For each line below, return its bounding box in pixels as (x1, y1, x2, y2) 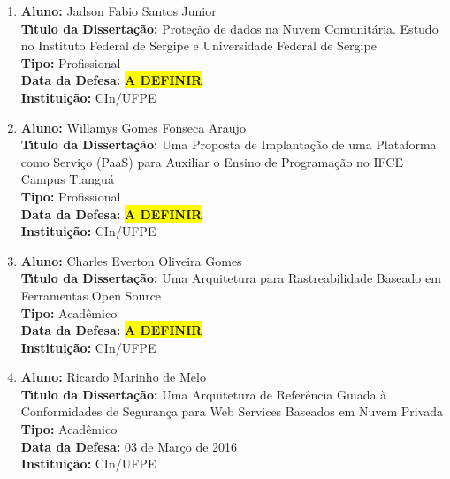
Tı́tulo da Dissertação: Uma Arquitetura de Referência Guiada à (20, 384, 387, 403)
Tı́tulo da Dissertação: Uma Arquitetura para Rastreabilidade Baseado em (20, 269, 441, 287)
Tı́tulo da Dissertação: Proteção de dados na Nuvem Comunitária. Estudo (20, 19, 439, 37)
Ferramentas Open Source (20, 285, 162, 304)
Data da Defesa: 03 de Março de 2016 (20, 437, 238, 455)
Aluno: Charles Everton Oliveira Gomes (20, 251, 242, 270)
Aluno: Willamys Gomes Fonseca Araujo (20, 118, 246, 136)
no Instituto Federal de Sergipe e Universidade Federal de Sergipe (20, 36, 377, 55)
